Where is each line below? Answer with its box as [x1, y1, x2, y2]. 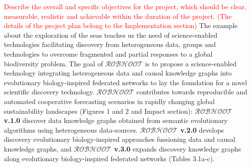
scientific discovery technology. [4, 87, 95, 97]
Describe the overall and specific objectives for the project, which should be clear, [4, 1, 247, 11]
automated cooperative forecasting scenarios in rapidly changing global [4, 96, 215, 106]
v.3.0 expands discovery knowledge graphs [114, 143, 241, 153]
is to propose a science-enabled [145, 58, 236, 68]
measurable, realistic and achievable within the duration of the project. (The [4, 11, 232, 21]
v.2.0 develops [180, 124, 224, 135]
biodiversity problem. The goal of [4, 58, 103, 68]
